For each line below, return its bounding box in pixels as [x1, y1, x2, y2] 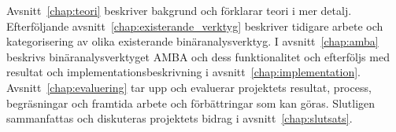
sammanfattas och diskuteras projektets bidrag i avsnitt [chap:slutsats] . [6, 110, 353, 126]
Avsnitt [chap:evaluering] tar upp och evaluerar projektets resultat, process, [6, 79, 372, 95]
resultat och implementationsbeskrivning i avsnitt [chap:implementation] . [6, 64, 361, 80]
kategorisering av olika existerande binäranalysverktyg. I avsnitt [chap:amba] [6, 33, 379, 49]
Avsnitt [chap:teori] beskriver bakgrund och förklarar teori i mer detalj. [6, 2, 352, 18]
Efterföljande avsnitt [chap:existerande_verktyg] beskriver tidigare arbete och [6, 17, 383, 34]
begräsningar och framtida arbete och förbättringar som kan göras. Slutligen [6, 94, 376, 111]
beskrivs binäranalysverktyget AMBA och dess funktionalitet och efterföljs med [6, 48, 390, 64]
